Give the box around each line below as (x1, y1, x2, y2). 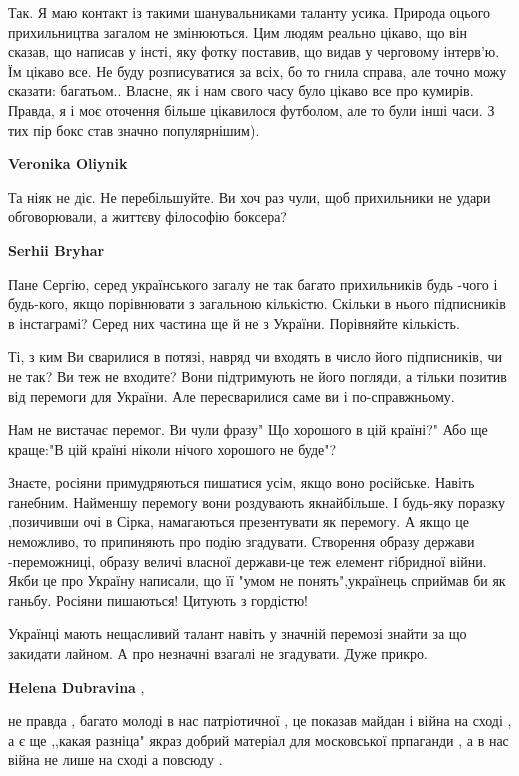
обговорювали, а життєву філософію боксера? (8, 206, 287, 227)
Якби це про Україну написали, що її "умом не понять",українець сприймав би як (8, 570, 506, 591)
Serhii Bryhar (8, 239, 105, 260)
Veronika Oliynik (8, 153, 128, 174)
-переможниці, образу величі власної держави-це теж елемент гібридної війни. (8, 550, 487, 571)
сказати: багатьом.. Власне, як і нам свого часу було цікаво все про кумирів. (8, 80, 474, 101)
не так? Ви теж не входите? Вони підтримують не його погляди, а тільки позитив (8, 365, 507, 386)
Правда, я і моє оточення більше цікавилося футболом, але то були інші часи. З (8, 99, 495, 120)
